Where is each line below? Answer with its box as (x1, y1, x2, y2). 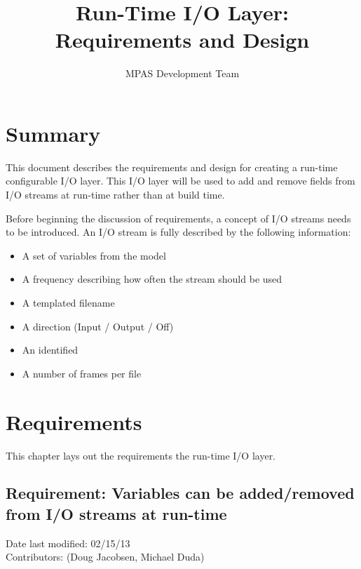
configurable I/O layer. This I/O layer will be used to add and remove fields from (6, 173, 355, 188)
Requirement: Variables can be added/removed (6, 482, 355, 504)
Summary (6, 119, 101, 147)
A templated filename (22, 295, 115, 309)
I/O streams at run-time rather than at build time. (6, 187, 225, 202)
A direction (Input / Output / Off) (22, 319, 174, 333)
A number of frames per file (22, 366, 142, 380)
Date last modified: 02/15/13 (6, 535, 130, 550)
